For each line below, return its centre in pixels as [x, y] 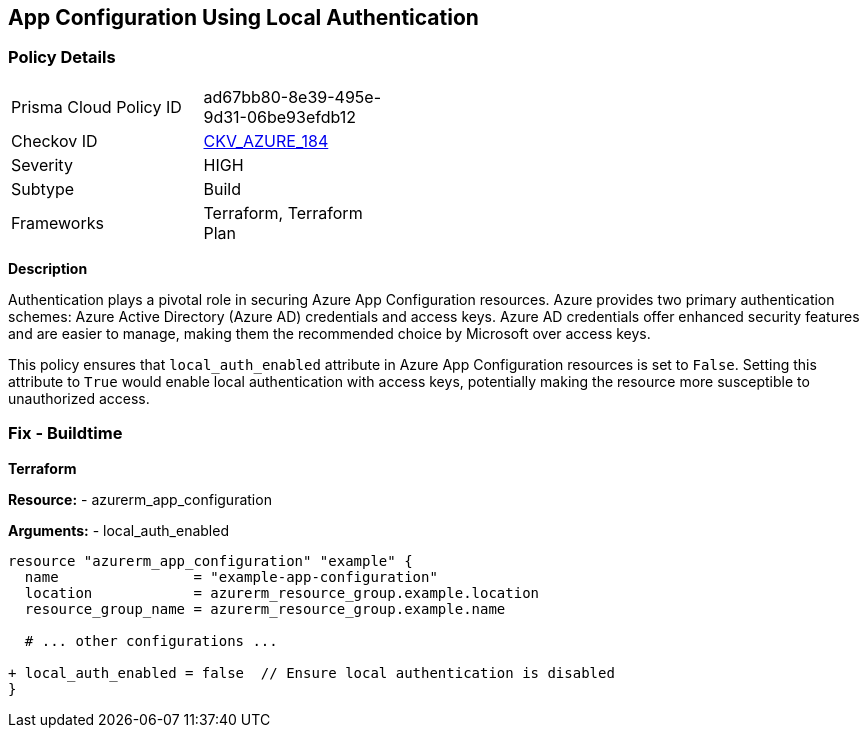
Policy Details [62, 57]
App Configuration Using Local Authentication [243, 17]
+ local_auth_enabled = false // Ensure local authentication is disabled [311, 672]
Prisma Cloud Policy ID [96, 106]
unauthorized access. [79, 398]
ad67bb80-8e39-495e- [292, 96]
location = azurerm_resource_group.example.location [282, 592]
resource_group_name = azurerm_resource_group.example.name [265, 608]
